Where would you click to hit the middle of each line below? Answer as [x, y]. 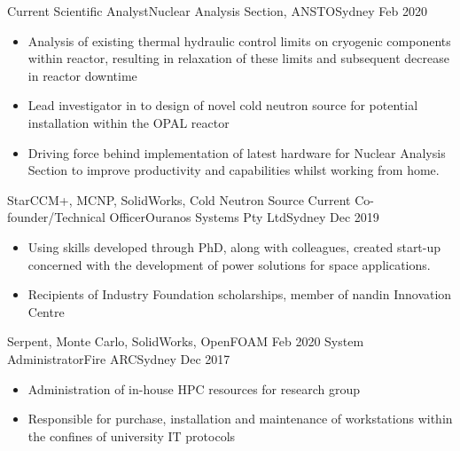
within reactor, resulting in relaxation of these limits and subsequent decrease [238, 58]
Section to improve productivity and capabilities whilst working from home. [234, 170]
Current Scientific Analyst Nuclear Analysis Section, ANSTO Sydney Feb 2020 [217, 11]
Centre [46, 311]
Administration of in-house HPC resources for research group [194, 388]
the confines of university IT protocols [132, 435]
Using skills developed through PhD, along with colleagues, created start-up [234, 246]
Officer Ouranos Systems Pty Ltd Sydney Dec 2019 [244, 217]
